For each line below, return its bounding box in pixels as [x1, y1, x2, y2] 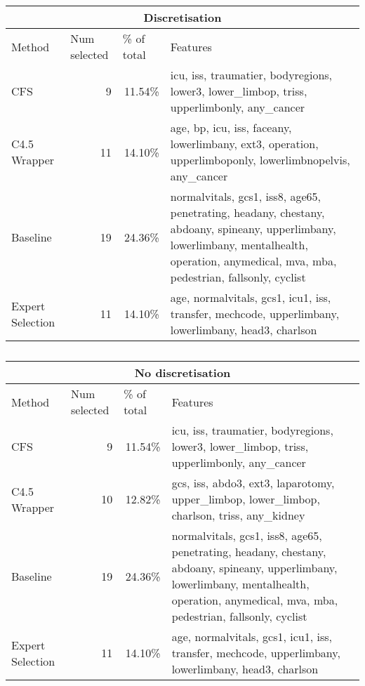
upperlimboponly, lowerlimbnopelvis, [170, 152, 350, 168]
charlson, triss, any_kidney [171, 507, 305, 523]
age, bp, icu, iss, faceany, [170, 119, 292, 136]
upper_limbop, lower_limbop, [171, 491, 320, 507]
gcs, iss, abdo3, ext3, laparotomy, [171, 475, 335, 491]
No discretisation [134, 364, 231, 381]
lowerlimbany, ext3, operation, [170, 136, 319, 152]
